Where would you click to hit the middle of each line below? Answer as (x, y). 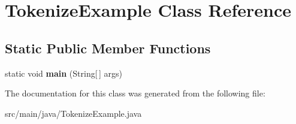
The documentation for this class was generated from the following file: (135, 93)
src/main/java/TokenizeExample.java (73, 113)
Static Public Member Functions (108, 48)
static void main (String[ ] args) (64, 73)
